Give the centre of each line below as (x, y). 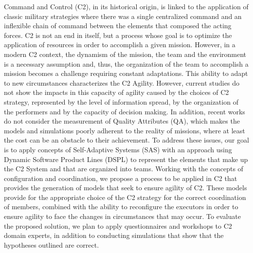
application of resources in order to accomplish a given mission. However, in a (120, 45)
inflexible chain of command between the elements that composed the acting (118, 26)
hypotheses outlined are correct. (52, 244)
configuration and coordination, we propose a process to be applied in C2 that (121, 178)
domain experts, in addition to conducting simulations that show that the (114, 235)
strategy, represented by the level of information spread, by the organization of (121, 101)
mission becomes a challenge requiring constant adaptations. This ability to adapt (126, 73)
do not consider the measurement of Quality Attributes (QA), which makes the (122, 121)
